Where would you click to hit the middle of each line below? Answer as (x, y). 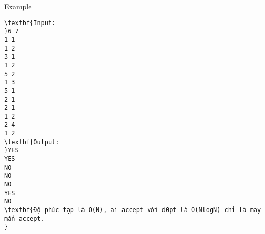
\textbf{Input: (30, 23)
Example (18, 6)
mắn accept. (24, 218)
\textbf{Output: (32, 142)
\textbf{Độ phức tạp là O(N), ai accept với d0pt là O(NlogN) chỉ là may (133, 210)
